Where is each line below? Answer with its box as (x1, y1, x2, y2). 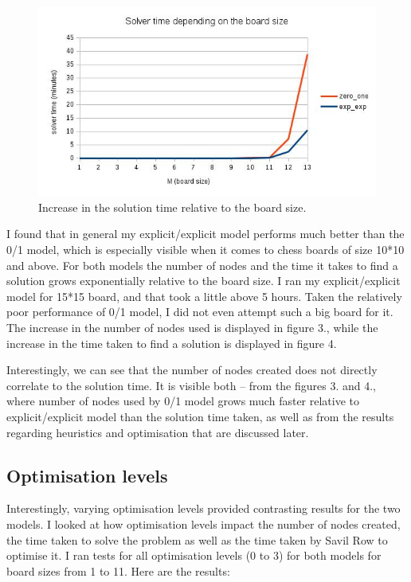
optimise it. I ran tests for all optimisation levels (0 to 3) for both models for (6, 547, 382, 564)
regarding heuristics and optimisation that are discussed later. (6, 424, 309, 440)
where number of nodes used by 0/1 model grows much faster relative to (6, 393, 360, 409)
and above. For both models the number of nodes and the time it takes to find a (6, 256, 398, 273)
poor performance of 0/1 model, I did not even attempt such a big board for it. (6, 303, 393, 320)
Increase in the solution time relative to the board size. (38, 198, 307, 215)
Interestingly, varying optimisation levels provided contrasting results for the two (6, 500, 401, 517)
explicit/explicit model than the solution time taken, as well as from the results (6, 408, 394, 424)
